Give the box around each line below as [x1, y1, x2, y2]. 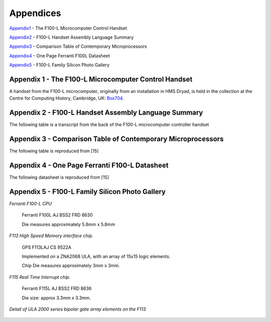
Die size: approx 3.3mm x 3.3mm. [22, 294, 91, 301]
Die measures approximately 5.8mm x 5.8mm [22, 221, 115, 227]
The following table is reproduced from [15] [9, 148, 99, 154]
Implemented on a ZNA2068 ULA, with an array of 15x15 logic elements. [22, 253, 171, 259]
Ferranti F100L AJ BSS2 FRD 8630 [22, 212, 93, 218]
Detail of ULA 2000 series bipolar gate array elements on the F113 [9, 306, 146, 312]
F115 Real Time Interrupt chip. [9, 274, 71, 280]
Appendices [9, 8, 61, 19]
